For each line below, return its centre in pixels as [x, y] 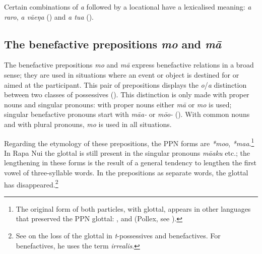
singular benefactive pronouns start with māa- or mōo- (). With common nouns [127, 114]
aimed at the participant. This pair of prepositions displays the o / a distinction [125, 84]
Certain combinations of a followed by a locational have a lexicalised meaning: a [128, 7]
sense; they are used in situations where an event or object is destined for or [122, 74]
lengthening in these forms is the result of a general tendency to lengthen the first [130, 163]
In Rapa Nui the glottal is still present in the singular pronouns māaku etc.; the [127, 152]
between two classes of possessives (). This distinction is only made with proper [127, 94]
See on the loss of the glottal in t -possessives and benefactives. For [118, 236]
